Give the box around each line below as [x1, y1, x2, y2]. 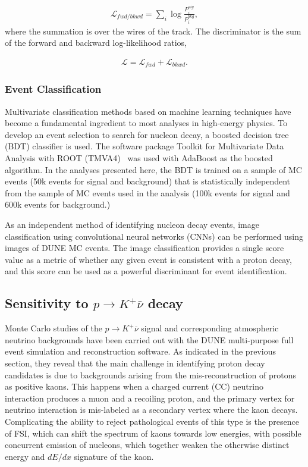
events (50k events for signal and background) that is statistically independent [5, 175, 291, 187]
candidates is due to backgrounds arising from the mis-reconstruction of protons [5, 368, 297, 381]
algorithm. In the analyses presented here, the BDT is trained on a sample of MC [5, 163, 302, 175]
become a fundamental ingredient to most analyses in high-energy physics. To [5, 117, 288, 129]
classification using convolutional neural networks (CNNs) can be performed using [5, 230, 303, 242]
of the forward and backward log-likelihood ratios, [5, 36, 187, 49]
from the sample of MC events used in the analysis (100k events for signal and [5, 186, 290, 199]
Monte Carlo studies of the [5, 322, 102, 334]
